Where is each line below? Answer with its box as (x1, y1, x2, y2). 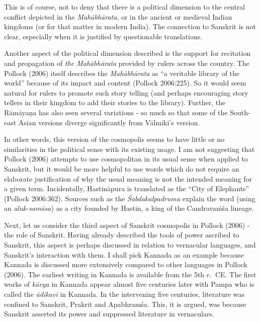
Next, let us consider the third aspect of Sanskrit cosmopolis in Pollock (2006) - (4, 219, 250, 230)
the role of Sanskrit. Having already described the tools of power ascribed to (4, 229, 239, 240)
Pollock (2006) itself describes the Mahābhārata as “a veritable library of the (4, 67, 240, 78)
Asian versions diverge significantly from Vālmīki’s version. (18, 117, 200, 127)
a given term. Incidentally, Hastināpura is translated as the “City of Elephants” (4, 183, 249, 194)
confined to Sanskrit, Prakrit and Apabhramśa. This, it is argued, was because (4, 298, 246, 309)
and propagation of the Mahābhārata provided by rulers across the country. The (4, 57, 249, 68)
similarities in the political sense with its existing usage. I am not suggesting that (4, 143, 255, 154)
